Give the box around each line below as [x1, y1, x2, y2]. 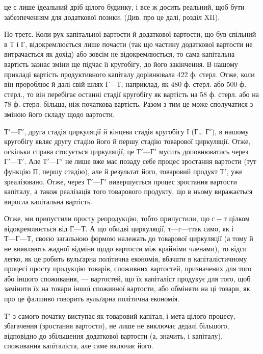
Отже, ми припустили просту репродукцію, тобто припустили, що [4, 213, 210, 224]
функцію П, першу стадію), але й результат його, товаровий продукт [4, 166, 218, 176]
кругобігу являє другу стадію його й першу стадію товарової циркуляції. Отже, [4, 136, 251, 147]
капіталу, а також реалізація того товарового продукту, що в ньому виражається [4, 186, 253, 197]
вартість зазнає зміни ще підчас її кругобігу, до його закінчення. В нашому [4, 58, 238, 69]
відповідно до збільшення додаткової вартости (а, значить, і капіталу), [4, 330, 223, 341]
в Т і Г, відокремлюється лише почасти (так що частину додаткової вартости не [4, 38, 253, 49]
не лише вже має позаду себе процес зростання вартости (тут [65, 156, 256, 167]
